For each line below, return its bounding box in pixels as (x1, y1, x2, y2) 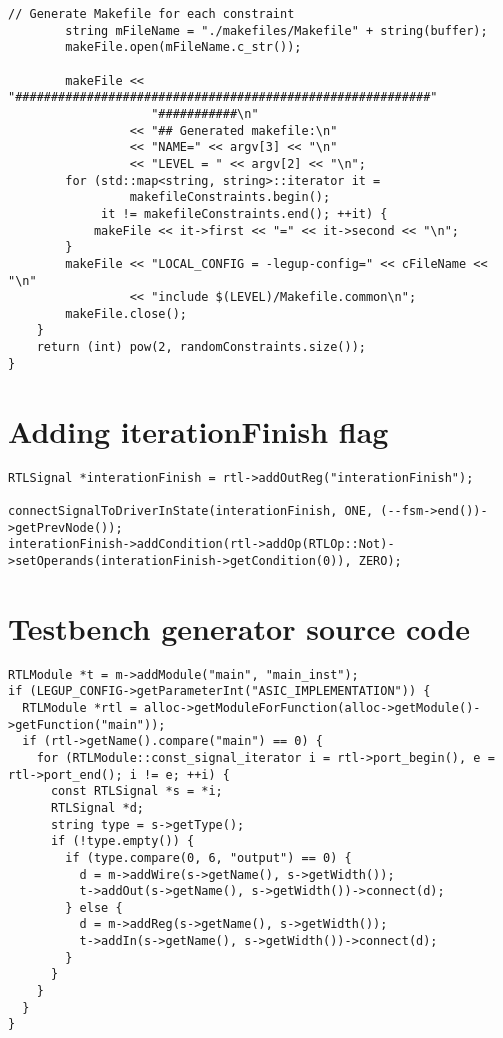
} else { (65, 900, 123, 915)
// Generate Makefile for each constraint (8, 7, 295, 21)
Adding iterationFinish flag (8, 410, 389, 451)
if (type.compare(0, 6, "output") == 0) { (65, 850, 352, 865)
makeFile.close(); (65, 306, 187, 321)
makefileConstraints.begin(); (129, 190, 331, 205)
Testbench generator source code (8, 607, 470, 648)
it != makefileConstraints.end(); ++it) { (101, 206, 388, 221)
